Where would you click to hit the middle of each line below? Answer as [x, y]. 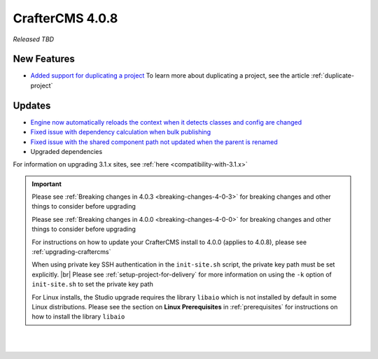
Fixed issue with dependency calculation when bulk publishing [121, 132]
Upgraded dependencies [66, 151]
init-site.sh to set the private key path [92, 284]
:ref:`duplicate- [333, 76]
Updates [32, 105]
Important [47, 184]
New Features [44, 59]
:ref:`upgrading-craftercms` [71, 252]
